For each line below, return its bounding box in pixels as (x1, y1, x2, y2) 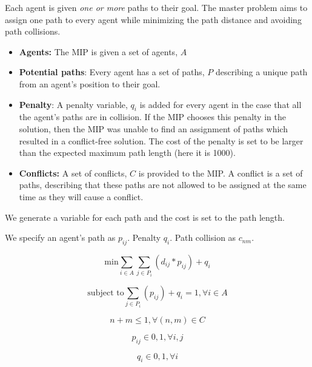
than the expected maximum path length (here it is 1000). (19, 146, 236, 159)
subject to (87, 288, 124, 297)
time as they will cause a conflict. (19, 190, 144, 203)
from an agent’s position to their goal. (19, 77, 161, 90)
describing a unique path (215, 66, 308, 78)
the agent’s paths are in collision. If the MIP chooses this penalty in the (19, 110, 286, 123)
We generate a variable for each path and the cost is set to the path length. (5, 210, 285, 223)
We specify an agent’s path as (5, 231, 116, 244)
